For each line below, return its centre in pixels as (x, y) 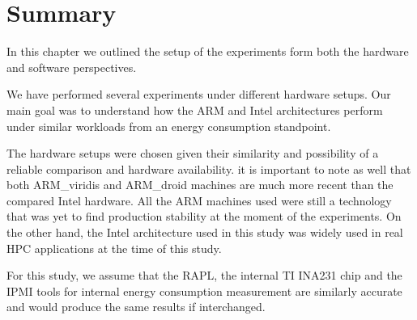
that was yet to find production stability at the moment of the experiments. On (204, 216)
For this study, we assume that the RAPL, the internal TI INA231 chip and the (204, 275)
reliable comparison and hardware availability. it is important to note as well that (209, 168)
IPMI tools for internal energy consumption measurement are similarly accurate (204, 291)
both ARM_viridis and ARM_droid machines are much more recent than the (200, 185)
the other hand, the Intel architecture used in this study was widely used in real (205, 232)
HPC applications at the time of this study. (114, 248)
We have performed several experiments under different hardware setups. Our (199, 94)
